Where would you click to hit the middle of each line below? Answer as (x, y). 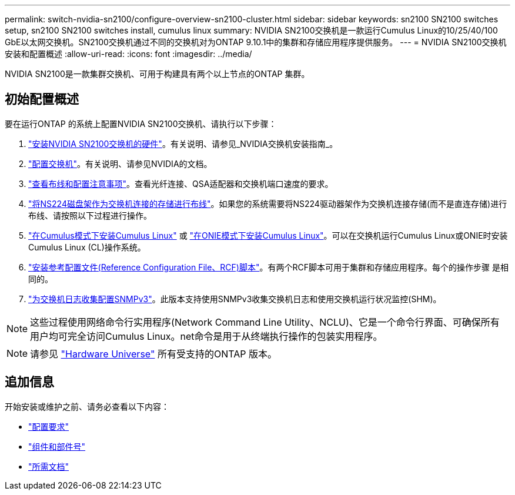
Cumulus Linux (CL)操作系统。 (87, 247)
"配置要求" (49, 426)
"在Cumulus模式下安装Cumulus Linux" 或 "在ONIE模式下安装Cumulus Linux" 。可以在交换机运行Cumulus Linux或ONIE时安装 (268, 235)
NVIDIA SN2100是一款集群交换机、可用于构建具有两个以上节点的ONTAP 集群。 (157, 74)
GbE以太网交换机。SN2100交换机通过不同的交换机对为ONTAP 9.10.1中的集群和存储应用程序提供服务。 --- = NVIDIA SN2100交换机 (256, 42)
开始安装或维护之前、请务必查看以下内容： (87, 406)
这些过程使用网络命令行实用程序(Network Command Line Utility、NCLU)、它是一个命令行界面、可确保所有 (265, 322)
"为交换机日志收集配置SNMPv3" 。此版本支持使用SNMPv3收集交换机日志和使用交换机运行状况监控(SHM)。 (235, 299)
